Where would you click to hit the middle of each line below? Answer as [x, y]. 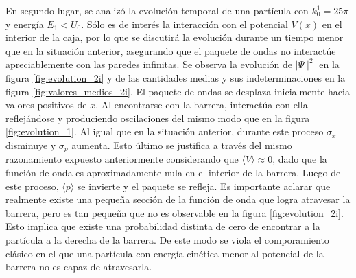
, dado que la [300, 159]
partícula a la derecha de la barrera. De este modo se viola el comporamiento [167, 239]
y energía [25, 24]
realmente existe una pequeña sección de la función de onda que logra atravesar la [178, 199]
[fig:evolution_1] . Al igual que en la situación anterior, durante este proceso [165, 131]
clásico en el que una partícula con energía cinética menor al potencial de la [165, 253]
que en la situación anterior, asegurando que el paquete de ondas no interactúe [171, 50]
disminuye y [31, 144]
